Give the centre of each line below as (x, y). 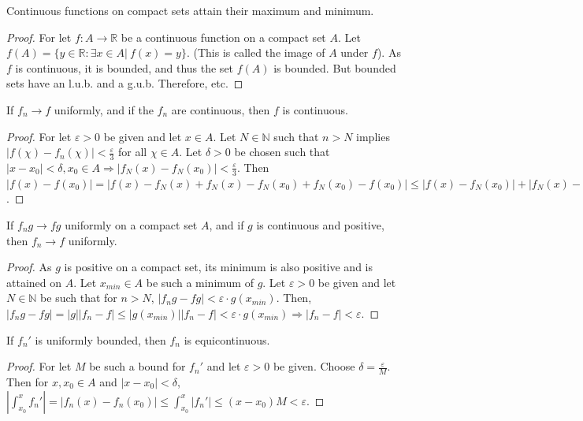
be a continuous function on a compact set (223, 37)
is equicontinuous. (227, 339)
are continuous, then (221, 109)
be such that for (79, 298)
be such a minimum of (200, 282)
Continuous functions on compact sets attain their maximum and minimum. (190, 10)
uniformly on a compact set (131, 225)
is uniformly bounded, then (100, 339)
